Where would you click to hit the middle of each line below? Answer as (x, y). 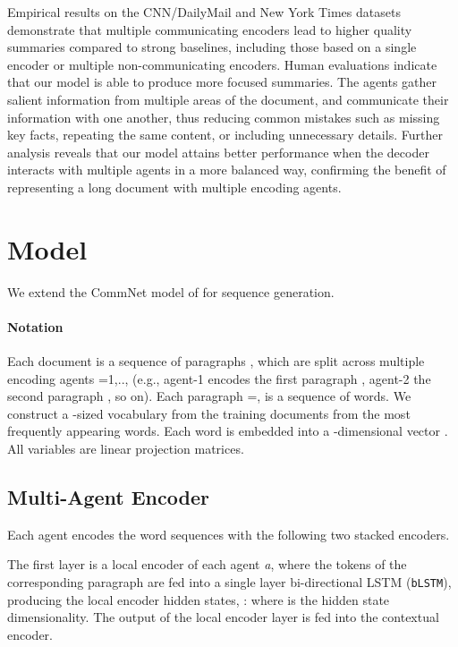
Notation (35, 326)
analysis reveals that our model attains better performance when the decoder (218, 152)
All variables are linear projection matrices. (126, 449)
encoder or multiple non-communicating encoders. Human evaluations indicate (222, 64)
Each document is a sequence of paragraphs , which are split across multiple (216, 361)
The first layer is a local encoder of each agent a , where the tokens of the (207, 564)
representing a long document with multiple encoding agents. (174, 187)
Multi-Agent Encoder (108, 497)
